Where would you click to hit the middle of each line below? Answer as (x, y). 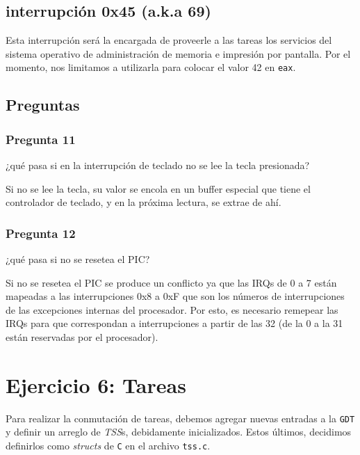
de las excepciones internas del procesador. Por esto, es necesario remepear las (172, 309)
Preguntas (43, 105)
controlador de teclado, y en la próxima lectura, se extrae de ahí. (144, 202)
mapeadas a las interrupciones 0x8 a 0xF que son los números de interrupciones (175, 296)
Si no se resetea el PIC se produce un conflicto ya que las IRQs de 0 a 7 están (171, 282)
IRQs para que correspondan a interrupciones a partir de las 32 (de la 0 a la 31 (174, 323)
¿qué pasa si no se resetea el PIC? (78, 259)
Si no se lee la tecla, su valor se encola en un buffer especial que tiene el (158, 188)
